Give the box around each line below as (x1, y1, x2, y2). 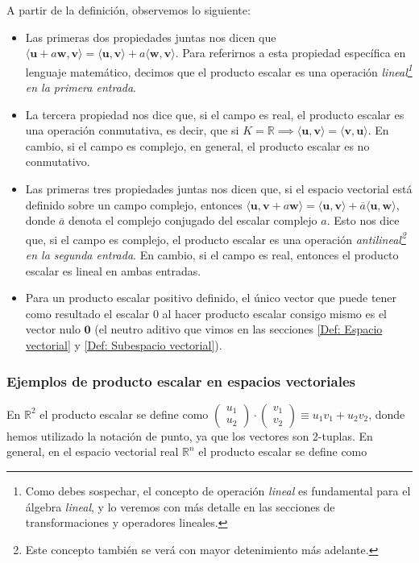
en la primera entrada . (25, 79, 136, 96)
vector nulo (25, 321, 81, 337)
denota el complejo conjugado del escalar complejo (68, 212, 317, 229)
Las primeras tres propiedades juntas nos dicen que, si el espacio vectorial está (25, 180, 413, 197)
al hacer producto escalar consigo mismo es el (162, 304, 387, 321)
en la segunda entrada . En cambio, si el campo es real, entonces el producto (25, 246, 399, 263)
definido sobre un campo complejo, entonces (25, 196, 243, 213)
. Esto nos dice (326, 212, 400, 229)
